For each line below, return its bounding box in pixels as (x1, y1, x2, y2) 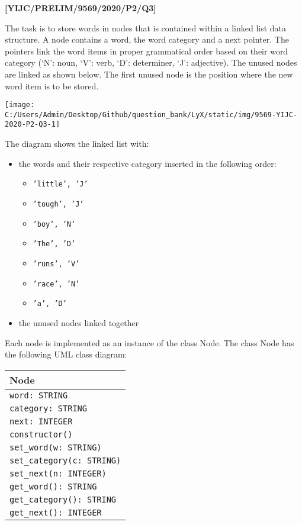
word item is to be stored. (5, 79, 99, 92)
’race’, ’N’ (33, 279, 80, 288)
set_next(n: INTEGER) (9, 468, 107, 478)
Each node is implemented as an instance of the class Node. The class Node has (5, 336, 294, 349)
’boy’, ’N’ (33, 220, 76, 228)
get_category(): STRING (9, 494, 117, 504)
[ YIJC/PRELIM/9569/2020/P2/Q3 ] (5, 2, 156, 14)
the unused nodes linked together (18, 316, 139, 328)
